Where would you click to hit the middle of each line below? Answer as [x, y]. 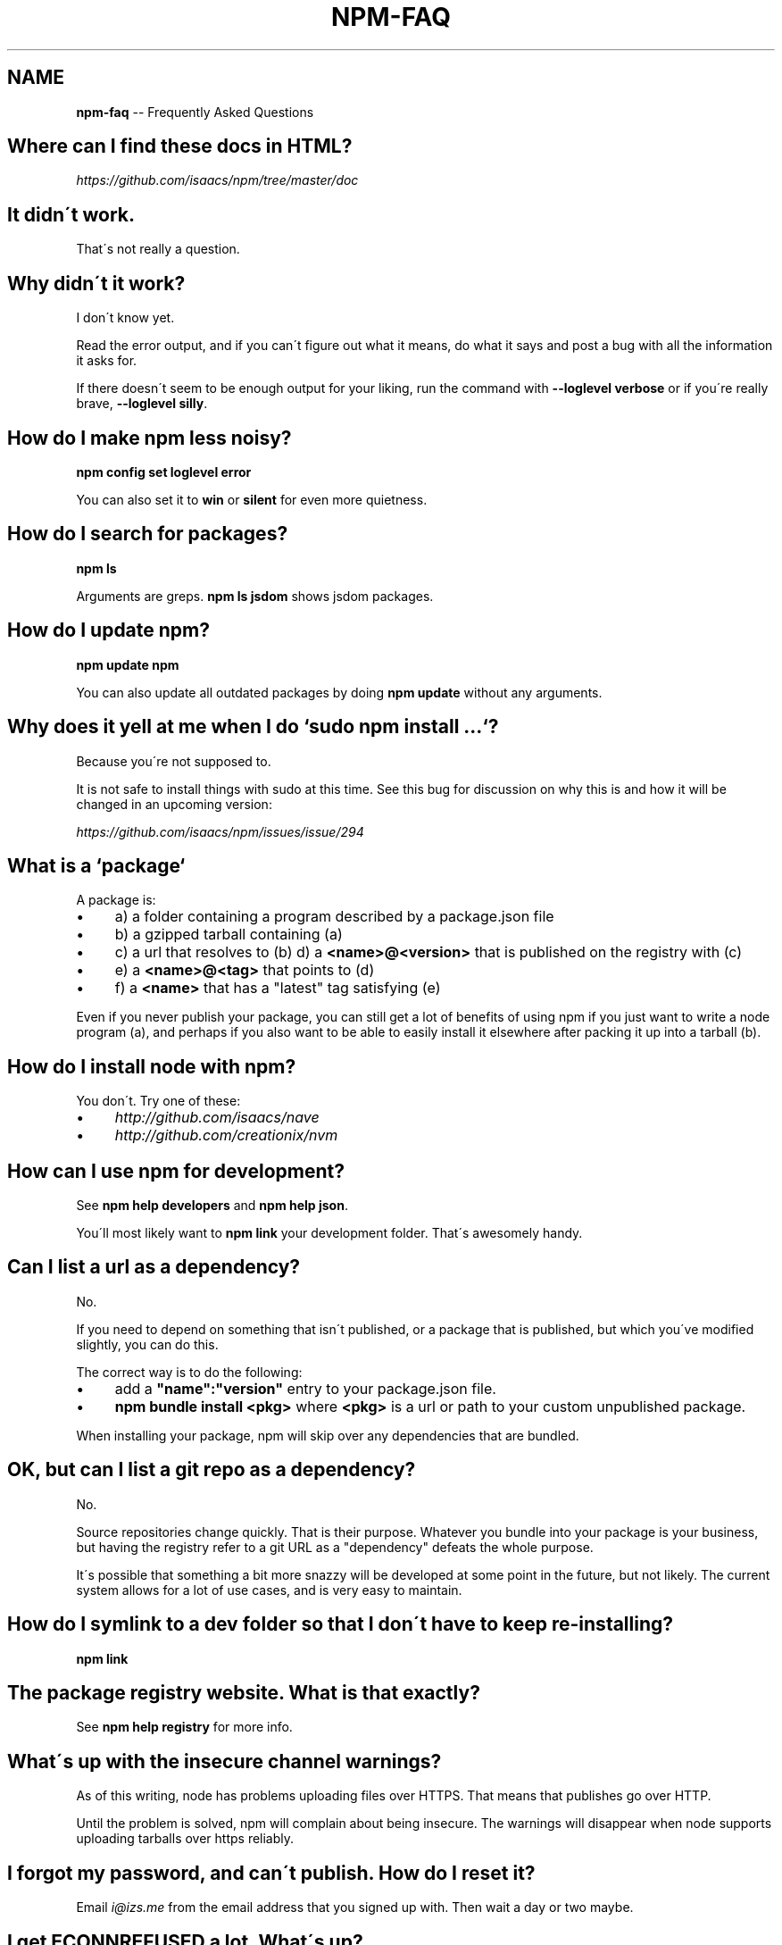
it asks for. [107, 361]
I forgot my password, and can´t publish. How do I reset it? [271, 1873]
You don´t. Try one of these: [158, 1101]
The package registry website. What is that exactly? [244, 1692]
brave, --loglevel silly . [142, 404]
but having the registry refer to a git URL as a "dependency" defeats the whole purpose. [335, 1547]
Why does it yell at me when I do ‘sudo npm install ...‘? [253, 727]
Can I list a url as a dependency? [154, 1267]
